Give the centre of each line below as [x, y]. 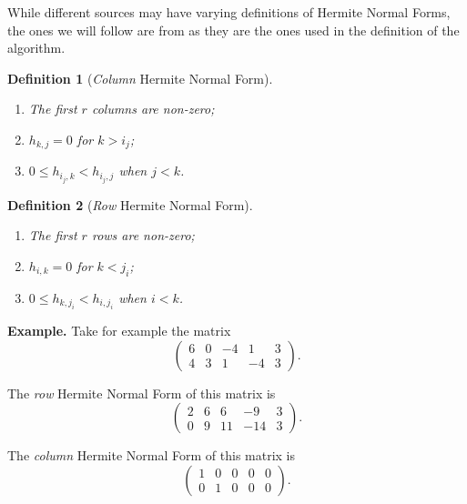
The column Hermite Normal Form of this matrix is [152, 455]
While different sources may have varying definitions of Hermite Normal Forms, [229, 12]
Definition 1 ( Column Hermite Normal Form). [140, 78]
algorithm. [36, 48]
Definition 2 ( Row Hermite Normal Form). [130, 204]
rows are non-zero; [143, 235]
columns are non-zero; [153, 109]
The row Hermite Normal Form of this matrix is [142, 393]
